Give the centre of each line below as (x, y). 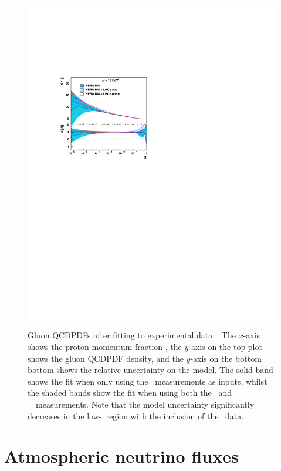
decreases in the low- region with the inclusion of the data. (136, 416)
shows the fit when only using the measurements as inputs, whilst (148, 381)
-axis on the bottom (226, 358)
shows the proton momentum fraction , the (105, 347)
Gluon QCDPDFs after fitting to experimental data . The (132, 335)
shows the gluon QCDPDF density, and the (106, 358)
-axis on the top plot (225, 347)
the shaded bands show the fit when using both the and (130, 393)
